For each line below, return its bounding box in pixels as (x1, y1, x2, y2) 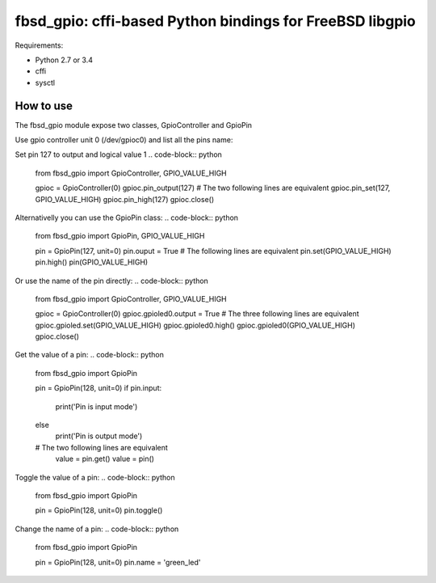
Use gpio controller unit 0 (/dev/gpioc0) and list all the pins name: (15, 135, 233, 145)
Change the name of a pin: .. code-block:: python (15, 524, 179, 534)
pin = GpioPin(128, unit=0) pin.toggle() (35, 505, 163, 515)
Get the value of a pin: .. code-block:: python (15, 350, 165, 360)
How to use (15, 99, 73, 112)
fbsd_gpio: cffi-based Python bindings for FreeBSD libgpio (15, 12, 416, 30)
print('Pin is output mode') (55, 431, 143, 441)
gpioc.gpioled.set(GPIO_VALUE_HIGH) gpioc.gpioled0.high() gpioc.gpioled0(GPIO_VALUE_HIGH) (35, 320, 355, 330)
